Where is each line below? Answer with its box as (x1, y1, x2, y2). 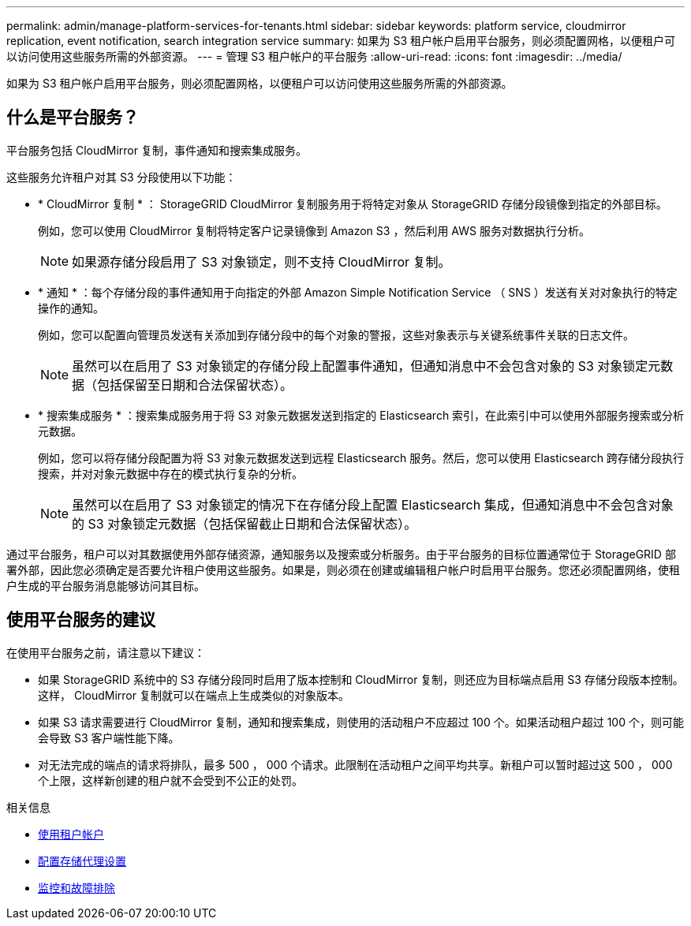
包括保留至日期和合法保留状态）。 (97, 376, 293, 393)
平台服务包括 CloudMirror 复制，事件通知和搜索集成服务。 (6, 143, 307, 157)
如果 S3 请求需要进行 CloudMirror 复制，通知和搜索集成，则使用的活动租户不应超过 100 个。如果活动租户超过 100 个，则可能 (38, 715, 684, 729)
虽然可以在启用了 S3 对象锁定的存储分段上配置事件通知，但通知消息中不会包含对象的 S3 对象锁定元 (72, 357, 661, 374)
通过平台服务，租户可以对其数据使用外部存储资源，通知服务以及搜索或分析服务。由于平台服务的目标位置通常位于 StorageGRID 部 (6, 547, 676, 561)
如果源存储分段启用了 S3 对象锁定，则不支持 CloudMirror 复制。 (72, 253, 451, 270)
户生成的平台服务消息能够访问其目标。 (6, 578, 205, 592)
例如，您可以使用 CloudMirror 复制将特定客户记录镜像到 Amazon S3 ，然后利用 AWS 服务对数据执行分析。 (38, 223, 590, 237)
